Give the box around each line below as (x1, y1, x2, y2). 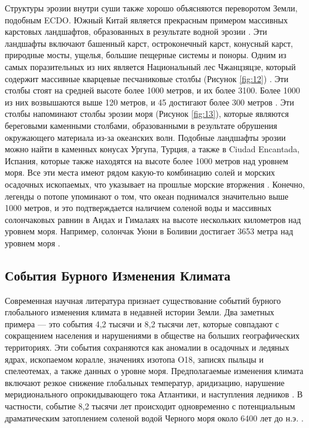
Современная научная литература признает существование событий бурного (5, 294, 281, 306)
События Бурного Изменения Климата (5, 266, 231, 284)
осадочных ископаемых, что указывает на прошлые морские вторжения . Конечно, (5, 177, 305, 190)
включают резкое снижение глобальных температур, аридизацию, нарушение (5, 376, 284, 388)
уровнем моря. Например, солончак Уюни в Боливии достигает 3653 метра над (5, 225, 293, 237)
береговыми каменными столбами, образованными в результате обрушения (5, 119, 277, 131)
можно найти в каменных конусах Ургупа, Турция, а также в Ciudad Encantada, (5, 143, 300, 155)
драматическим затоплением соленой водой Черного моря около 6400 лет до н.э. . (5, 411, 304, 424)
